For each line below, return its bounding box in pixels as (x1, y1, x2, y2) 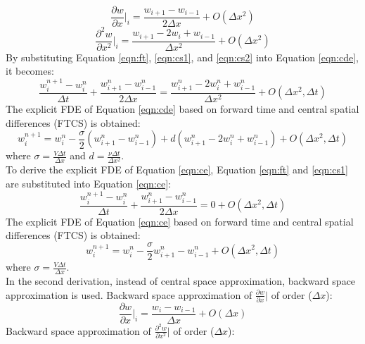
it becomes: (6, 63, 54, 78)
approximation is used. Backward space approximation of (6, 287, 252, 302)
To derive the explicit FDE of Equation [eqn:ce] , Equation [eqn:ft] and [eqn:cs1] (6, 162, 348, 177)
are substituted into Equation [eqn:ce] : (6, 176, 171, 190)
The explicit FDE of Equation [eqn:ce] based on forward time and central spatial (6, 214, 354, 228)
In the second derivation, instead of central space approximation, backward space (6, 273, 356, 288)
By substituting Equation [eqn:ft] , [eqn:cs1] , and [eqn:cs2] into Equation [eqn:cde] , (6, 49, 359, 64)
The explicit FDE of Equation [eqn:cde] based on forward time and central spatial (6, 102, 359, 116)
